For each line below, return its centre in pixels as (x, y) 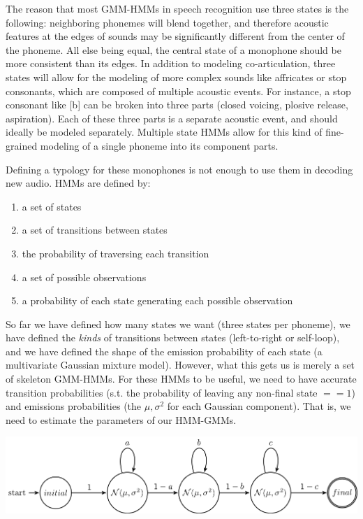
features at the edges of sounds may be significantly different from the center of (175, 36)
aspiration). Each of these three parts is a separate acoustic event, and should (172, 118)
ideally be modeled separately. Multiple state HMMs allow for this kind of (164, 132)
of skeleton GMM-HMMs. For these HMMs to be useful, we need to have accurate (181, 379)
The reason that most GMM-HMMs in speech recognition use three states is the (177, 8)
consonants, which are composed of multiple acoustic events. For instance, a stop (178, 91)
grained (22, 145)
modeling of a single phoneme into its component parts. (159, 145)
